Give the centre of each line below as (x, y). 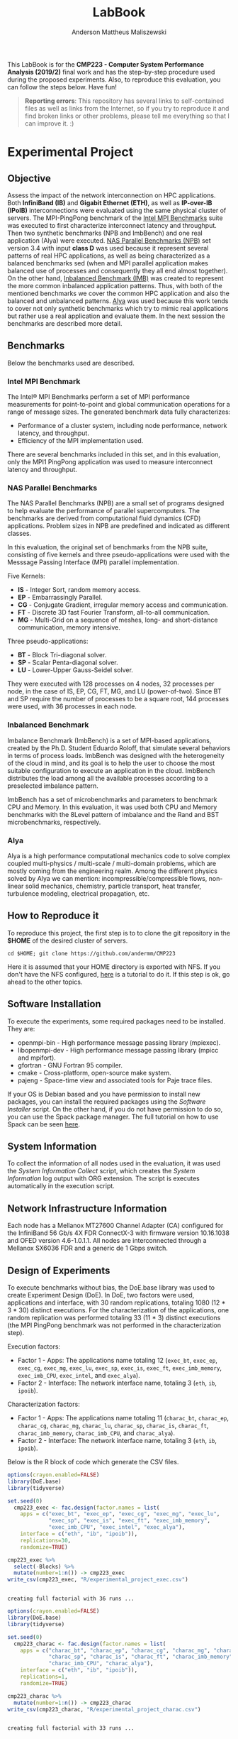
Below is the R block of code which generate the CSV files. (93, 1462)
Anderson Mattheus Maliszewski (119, 32)
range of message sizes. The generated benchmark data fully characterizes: (119, 412)
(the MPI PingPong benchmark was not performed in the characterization (114, 1325)
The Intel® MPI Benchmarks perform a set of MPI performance (98, 397)
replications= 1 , (44, 1677)
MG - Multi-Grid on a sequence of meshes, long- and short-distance (118, 620)
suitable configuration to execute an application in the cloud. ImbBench (111, 770)
